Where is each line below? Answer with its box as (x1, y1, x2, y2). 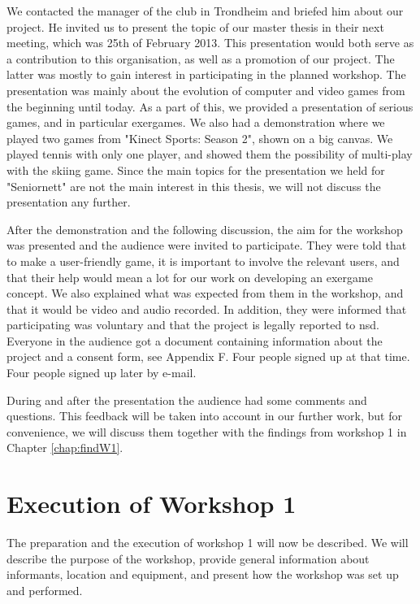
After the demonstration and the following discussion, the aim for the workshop (6, 220, 403, 237)
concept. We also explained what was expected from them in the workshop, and (6, 285, 404, 302)
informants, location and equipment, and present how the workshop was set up (6, 566, 399, 583)
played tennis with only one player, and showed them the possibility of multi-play (6, 146, 413, 163)
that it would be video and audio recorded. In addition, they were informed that (6, 300, 407, 317)
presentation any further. (6, 193, 131, 211)
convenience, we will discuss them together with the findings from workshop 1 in (6, 423, 407, 440)
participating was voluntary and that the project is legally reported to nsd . (6, 316, 379, 333)
